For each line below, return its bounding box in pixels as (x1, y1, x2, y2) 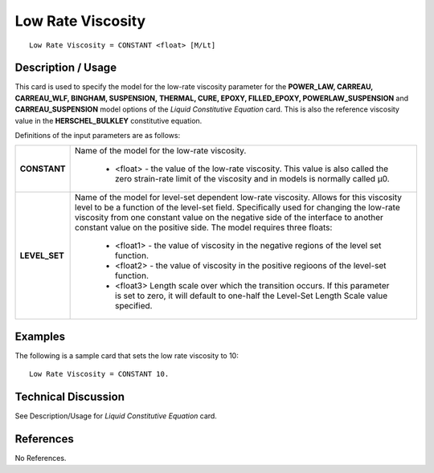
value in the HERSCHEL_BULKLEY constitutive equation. (14, 116, 203, 125)
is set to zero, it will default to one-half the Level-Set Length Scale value (115, 290, 388, 301)
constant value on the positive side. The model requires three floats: (75, 222, 333, 233)
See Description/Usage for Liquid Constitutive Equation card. (14, 411, 217, 421)
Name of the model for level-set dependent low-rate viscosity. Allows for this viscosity (75, 192, 402, 203)
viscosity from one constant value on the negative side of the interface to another (75, 212, 383, 223)
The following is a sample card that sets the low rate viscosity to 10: (14, 350, 239, 361)
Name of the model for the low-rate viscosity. (75, 145, 247, 157)
